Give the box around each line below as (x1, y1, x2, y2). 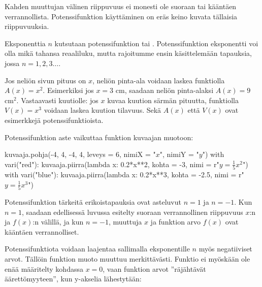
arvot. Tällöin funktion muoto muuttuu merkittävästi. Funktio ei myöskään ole (5, 253, 250, 264)
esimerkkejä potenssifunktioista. (5, 114, 104, 125)
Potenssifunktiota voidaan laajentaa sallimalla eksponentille (5, 243, 190, 254)
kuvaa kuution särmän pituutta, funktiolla (107, 94, 239, 105)
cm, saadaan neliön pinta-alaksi (115, 85, 214, 95)
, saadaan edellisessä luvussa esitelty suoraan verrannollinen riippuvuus (22, 206, 243, 217)
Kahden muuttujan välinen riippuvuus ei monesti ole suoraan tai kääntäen (5, 1, 237, 11)
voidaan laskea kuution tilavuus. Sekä (44, 105, 161, 115)
